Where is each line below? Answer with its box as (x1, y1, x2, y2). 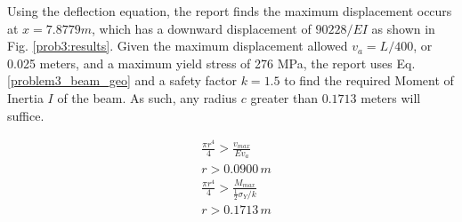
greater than (250, 88, 319, 107)
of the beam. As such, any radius (57, 88, 238, 107)
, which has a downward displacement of (91, 19, 312, 37)
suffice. (7, 106, 45, 124)
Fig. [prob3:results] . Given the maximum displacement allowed (7, 36, 348, 55)
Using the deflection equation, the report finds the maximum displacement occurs (7, 2, 452, 20)
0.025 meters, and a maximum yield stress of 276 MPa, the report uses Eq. (7, 53, 416, 72)
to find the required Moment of (284, 71, 454, 90)
